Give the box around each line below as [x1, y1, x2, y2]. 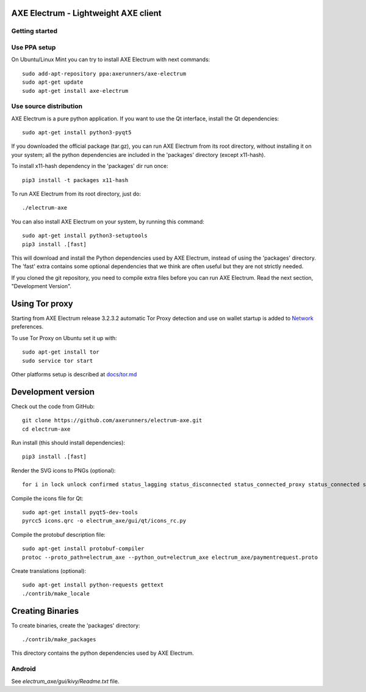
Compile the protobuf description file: [11, 531, 106, 538]
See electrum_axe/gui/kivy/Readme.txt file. [11, 677, 120, 685]
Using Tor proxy [11, 298, 73, 308]
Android [11, 665, 36, 673]
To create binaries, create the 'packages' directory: [11, 622, 140, 629]
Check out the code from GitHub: [11, 402, 95, 410]
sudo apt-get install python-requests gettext [22, 581, 164, 589]
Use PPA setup [11, 43, 56, 51]
